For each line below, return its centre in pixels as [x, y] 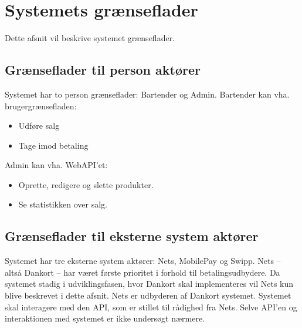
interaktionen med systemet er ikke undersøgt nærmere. [105, 318]
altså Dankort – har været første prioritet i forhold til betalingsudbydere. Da [142, 272]
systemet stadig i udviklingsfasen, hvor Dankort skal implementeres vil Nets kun [149, 284]
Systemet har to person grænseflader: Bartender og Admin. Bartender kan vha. [147, 94]
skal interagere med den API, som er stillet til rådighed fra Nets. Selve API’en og [151, 307]
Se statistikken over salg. [63, 204]
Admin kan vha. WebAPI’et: [56, 165]
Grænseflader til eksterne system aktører [132, 236]
